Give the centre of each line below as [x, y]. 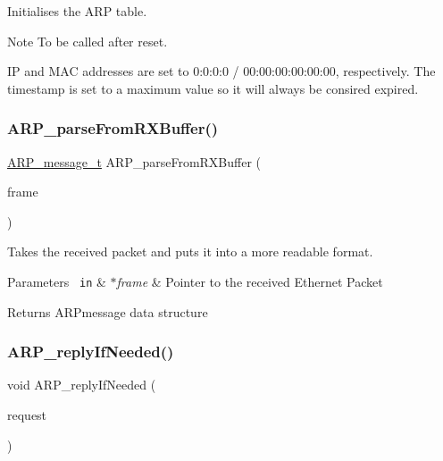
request [27, 415]
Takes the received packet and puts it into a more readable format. [190, 251]
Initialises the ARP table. [77, 11]
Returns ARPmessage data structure [108, 311]
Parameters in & [57, 281]
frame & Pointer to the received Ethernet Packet [250, 281]
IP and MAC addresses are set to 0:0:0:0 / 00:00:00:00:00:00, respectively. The [221, 71]
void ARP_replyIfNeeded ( [82, 385]
